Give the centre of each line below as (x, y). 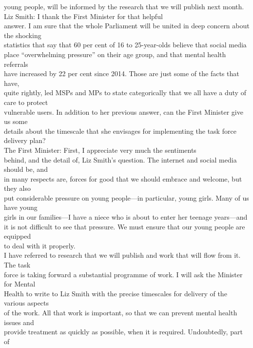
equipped (18, 236)
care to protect (26, 102)
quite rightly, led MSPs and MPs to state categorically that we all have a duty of (125, 92)
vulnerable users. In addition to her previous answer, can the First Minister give (124, 112)
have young (21, 207)
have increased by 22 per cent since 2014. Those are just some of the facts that (122, 73)
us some (16, 121)
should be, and (26, 169)
